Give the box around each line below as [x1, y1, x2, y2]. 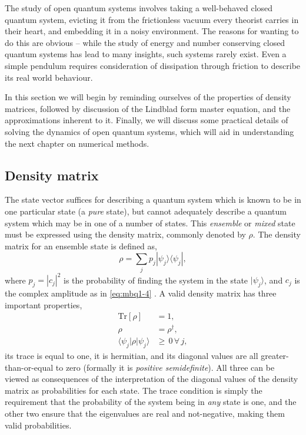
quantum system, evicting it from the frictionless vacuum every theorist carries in [5, 13, 299, 25]
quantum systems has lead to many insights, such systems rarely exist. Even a [5, 48, 287, 60]
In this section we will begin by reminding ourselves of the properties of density [5, 91, 291, 103]
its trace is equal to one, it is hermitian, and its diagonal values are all [5, 350, 258, 362]
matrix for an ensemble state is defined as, [5, 239, 157, 252]
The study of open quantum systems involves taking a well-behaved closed [5, 2, 273, 14]
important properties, [5, 298, 82, 311]
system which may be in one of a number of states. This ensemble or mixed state [5, 216, 295, 229]
